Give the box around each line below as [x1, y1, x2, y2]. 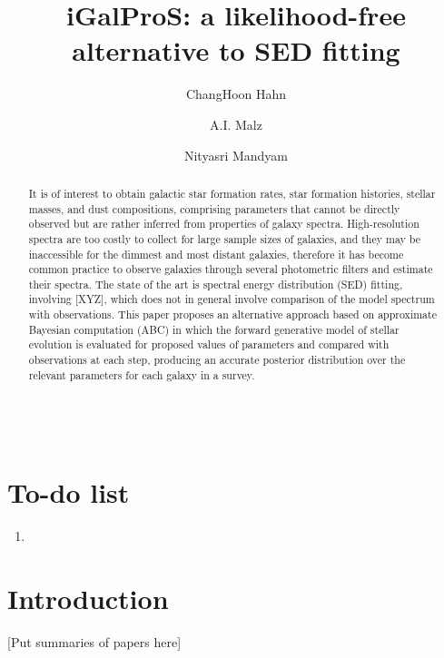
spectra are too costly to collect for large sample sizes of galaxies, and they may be [28, 231, 420, 246]
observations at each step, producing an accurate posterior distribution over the [28, 352, 406, 368]
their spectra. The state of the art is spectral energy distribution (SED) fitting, [28, 276, 403, 291]
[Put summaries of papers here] [7, 632, 182, 651]
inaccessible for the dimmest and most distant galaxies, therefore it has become [28, 246, 404, 261]
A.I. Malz [210, 114, 262, 133]
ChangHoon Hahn [185, 84, 287, 103]
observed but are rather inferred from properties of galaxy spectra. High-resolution [28, 216, 419, 231]
